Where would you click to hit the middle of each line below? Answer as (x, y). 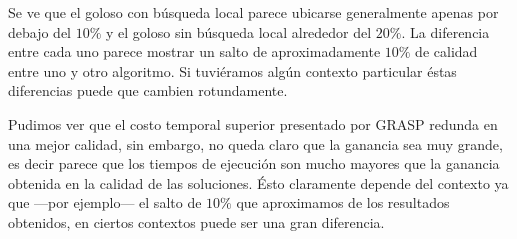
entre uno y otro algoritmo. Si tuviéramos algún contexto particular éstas (232, 70)
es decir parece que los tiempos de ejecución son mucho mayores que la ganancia (254, 163)
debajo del (40, 31)
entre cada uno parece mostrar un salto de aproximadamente (194, 51)
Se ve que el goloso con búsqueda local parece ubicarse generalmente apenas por (253, 12)
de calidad (446, 51)
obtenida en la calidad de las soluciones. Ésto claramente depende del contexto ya (258, 182)
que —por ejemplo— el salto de (105, 202)
